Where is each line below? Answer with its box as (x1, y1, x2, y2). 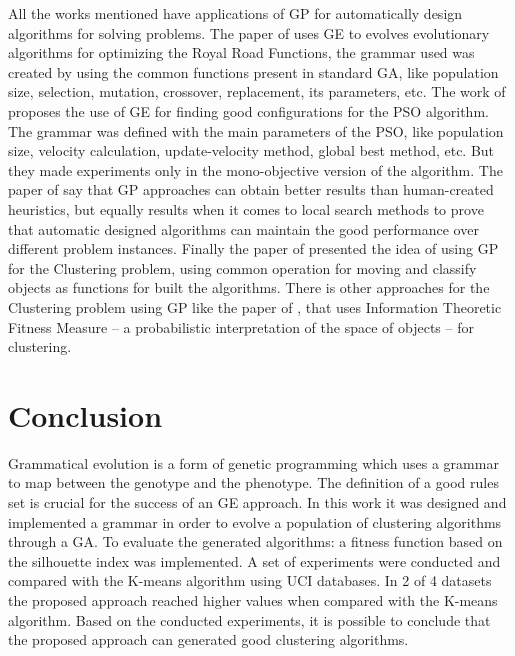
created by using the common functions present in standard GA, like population (8, 61, 499, 82)
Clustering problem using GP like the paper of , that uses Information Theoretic (8, 296, 502, 317)
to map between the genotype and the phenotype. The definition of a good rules (8, 472, 499, 493)
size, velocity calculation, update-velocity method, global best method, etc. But (8, 140, 495, 161)
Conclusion (8, 394, 163, 435)
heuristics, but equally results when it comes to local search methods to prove (8, 198, 484, 219)
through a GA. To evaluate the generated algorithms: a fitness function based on (8, 531, 503, 552)
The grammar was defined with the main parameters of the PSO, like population (8, 120, 504, 141)
